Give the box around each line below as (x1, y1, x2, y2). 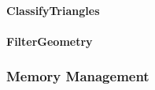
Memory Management (6, 66, 149, 86)
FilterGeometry (6, 32, 93, 49)
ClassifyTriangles (6, 2, 100, 18)
